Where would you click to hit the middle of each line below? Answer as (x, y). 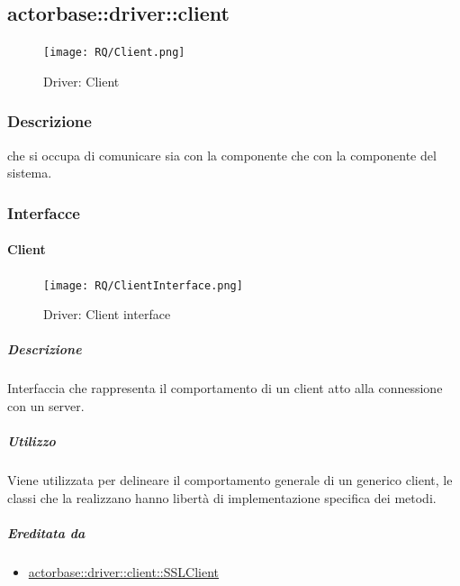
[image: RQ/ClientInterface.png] (143, 285)
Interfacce (44, 212)
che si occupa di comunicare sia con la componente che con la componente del (222, 155)
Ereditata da (46, 532)
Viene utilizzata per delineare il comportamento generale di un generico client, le (230, 480)
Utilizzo (32, 441)
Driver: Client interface (107, 314)
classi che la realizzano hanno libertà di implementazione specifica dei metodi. (222, 497)
